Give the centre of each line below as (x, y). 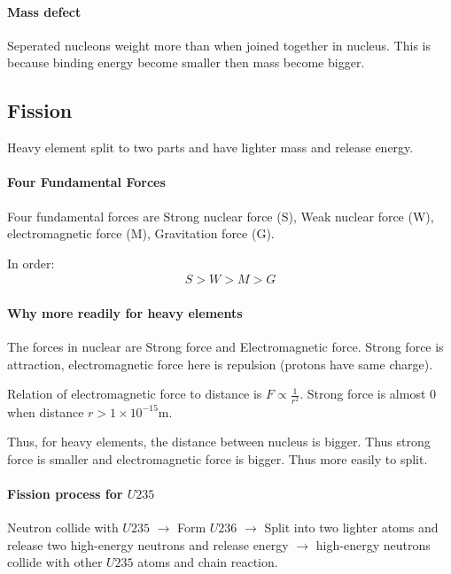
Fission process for (65, 493)
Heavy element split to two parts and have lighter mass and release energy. (210, 147)
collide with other (55, 562)
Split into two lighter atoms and (351, 527)
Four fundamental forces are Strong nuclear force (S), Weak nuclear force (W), (221, 216)
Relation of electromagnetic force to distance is (135, 394)
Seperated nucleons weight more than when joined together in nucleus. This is (219, 45)
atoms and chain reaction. (208, 562)
